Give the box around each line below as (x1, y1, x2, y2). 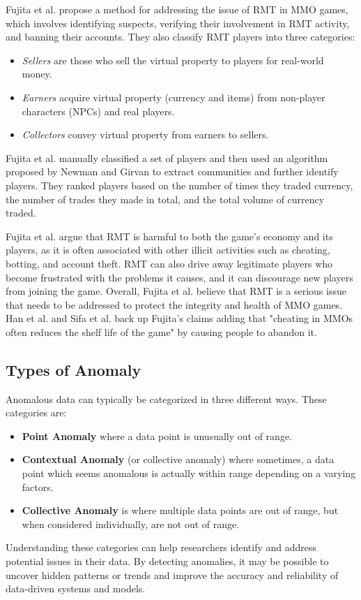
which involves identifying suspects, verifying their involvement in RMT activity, (6, 15, 350, 30)
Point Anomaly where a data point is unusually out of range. (22, 428, 293, 443)
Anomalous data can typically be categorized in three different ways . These (6, 391, 327, 406)
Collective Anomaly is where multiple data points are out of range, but (22, 503, 339, 518)
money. (22, 66, 52, 81)
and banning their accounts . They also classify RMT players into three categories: (6, 29, 355, 44)
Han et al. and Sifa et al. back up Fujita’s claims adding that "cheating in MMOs (6, 311, 353, 325)
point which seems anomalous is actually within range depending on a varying (22, 466, 356, 481)
